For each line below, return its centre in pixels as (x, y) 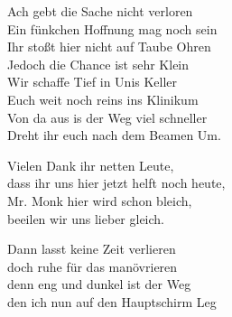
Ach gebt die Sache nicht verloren (100, 11)
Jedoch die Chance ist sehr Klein (98, 64)
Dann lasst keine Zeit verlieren (92, 249)
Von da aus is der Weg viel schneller (107, 117)
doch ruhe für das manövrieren (93, 266)
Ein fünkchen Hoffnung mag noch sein (112, 28)
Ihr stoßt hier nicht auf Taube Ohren (109, 47)
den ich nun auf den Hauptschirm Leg (112, 301)
